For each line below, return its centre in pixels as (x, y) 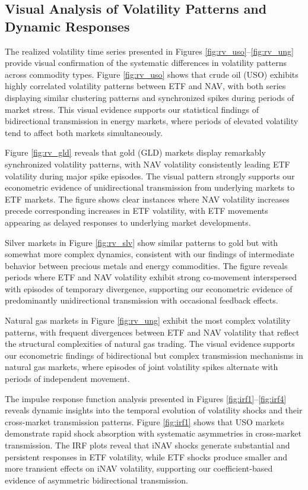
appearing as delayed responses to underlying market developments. (128, 222)
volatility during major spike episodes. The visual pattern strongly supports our (150, 176)
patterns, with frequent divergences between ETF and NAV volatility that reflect (152, 332)
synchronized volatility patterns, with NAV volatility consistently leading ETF (147, 164)
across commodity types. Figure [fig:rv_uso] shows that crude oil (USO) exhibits (152, 74)
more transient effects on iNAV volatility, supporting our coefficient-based (139, 468)
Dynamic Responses (67, 26)
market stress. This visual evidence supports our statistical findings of (132, 109)
